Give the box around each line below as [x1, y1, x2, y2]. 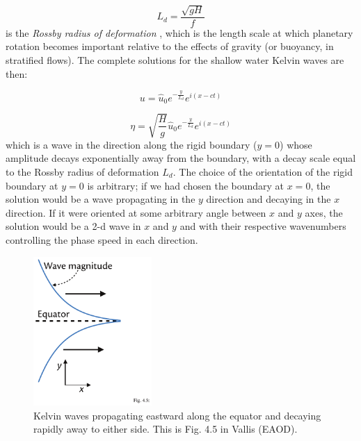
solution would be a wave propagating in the [6, 192, 195, 206]
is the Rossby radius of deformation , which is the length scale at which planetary [6, 25, 353, 40]
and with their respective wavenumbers [179, 219, 346, 233]
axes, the [305, 205, 343, 219]
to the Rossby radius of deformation [6, 165, 159, 179]
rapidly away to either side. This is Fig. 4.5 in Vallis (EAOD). [33, 422, 298, 436]
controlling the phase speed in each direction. [6, 232, 198, 247]
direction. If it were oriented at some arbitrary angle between [6, 205, 266, 219]
